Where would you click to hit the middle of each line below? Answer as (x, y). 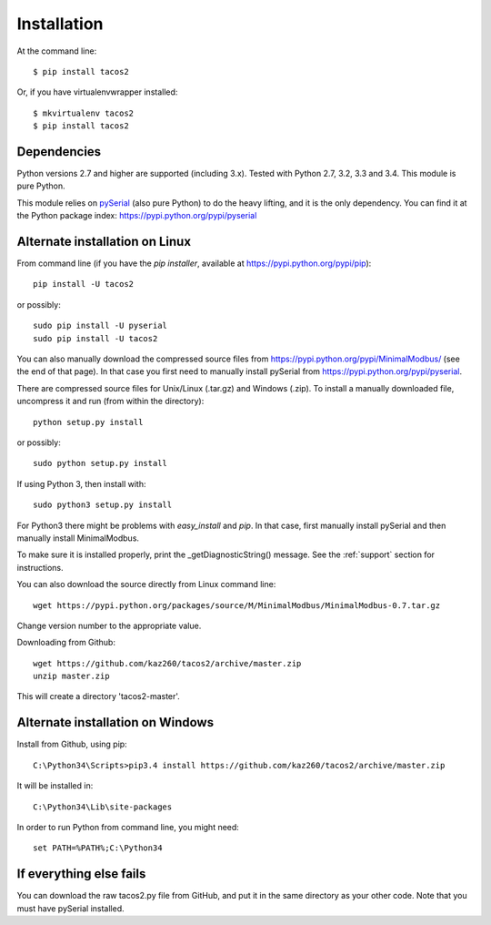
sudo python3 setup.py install (103, 505)
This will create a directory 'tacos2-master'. (99, 696)
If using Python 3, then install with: (81, 483)
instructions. (40, 567)
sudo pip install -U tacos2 (95, 338)
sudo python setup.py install (100, 463)
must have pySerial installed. (70, 908)
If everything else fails (81, 874)
